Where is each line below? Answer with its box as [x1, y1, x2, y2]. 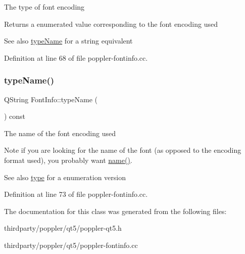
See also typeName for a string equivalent [4, 35, 133, 46]
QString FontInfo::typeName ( [4, 94, 97, 104]
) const [4, 111, 26, 121]
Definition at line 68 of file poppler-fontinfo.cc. [4, 52, 148, 63]
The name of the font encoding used [4, 128, 116, 138]
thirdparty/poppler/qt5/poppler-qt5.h [4, 223, 122, 233]
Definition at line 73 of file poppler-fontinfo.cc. [4, 189, 148, 199]
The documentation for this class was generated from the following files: [4, 205, 227, 216]
